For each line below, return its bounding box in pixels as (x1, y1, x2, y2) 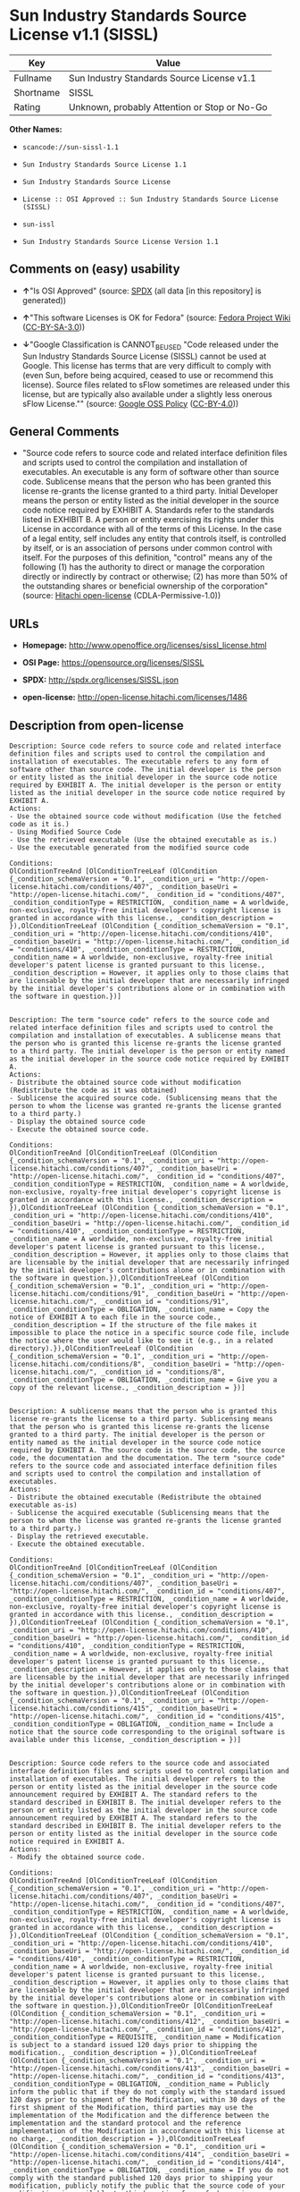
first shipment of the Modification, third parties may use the (9, 2103, 254, 2112)
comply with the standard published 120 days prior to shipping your (9, 2173, 274, 2182)
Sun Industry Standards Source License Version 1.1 (21, 237, 219, 246)
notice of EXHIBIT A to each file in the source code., (9, 1312, 221, 1322)
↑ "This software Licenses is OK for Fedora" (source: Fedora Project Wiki (21, 312, 291, 323)
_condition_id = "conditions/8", (101, 1367, 226, 1376)
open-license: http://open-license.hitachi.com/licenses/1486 (21, 692, 248, 703)
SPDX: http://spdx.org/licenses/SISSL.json (21, 674, 179, 685)
